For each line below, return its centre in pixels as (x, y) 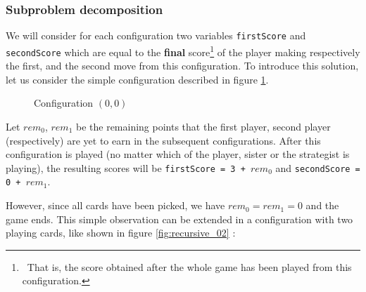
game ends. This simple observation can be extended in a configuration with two (179, 219)
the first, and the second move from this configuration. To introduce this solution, (182, 66)
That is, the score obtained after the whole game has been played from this (189, 266)
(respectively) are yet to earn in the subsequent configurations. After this (163, 140)
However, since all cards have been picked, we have (115, 205)
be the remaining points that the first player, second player (203, 126)
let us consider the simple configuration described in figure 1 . (137, 79)
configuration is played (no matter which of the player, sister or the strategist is (178, 154)
